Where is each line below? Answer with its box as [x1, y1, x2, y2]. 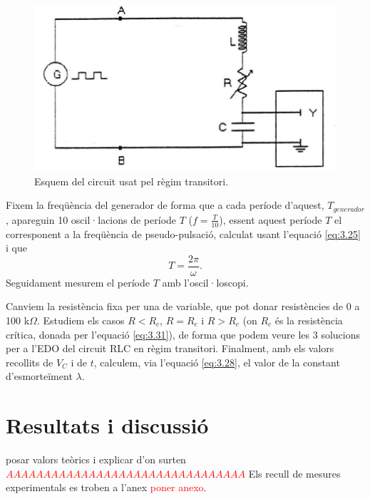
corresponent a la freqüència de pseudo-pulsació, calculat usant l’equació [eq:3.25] [6, 226, 361, 241]
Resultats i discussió [6, 411, 209, 440]
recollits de [6, 354, 53, 369]
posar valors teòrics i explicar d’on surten [6, 452, 186, 467]
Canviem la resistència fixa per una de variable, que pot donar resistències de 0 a [6, 299, 360, 314]
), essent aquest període [219, 212, 322, 227]
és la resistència [274, 312, 343, 327]
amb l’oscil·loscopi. [162, 274, 249, 289]
